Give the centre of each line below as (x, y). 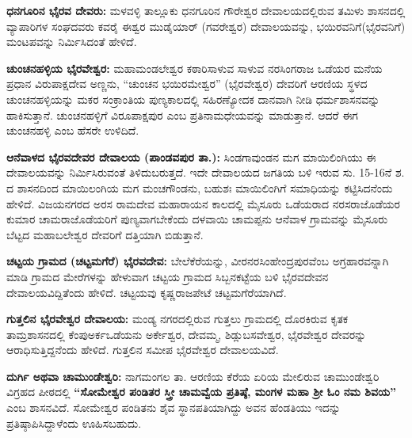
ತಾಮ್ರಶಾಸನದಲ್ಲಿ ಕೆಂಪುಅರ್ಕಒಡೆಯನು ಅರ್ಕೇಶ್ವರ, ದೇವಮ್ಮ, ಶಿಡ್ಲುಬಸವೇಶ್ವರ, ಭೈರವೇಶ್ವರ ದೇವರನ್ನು (187, 334)
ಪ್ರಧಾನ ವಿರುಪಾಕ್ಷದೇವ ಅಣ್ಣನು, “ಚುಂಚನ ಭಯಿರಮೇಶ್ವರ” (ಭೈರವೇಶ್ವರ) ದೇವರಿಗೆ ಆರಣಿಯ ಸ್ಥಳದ (187, 84)
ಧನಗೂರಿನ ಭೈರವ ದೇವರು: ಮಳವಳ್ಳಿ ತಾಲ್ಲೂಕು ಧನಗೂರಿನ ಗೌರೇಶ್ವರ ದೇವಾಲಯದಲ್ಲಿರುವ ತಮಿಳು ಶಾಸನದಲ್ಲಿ (206, 10)
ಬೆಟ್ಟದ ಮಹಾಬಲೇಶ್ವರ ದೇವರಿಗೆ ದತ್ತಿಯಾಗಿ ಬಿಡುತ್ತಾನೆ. (105, 234)
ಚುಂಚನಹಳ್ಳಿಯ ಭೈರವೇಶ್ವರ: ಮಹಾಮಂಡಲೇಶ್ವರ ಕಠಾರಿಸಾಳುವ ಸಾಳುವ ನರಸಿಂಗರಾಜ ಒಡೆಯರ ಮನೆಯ (195, 68)
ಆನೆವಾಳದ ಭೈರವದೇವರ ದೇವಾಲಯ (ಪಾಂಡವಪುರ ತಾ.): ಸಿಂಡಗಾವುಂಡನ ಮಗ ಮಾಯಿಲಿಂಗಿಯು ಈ (191, 156)
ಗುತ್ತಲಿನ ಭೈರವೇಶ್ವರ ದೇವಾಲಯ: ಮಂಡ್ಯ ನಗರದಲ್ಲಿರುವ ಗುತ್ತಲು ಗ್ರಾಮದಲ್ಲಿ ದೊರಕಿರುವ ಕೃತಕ (177, 319)
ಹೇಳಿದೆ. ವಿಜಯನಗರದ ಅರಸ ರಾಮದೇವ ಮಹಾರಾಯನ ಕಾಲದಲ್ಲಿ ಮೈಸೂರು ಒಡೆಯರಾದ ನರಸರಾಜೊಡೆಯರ (204, 203)
